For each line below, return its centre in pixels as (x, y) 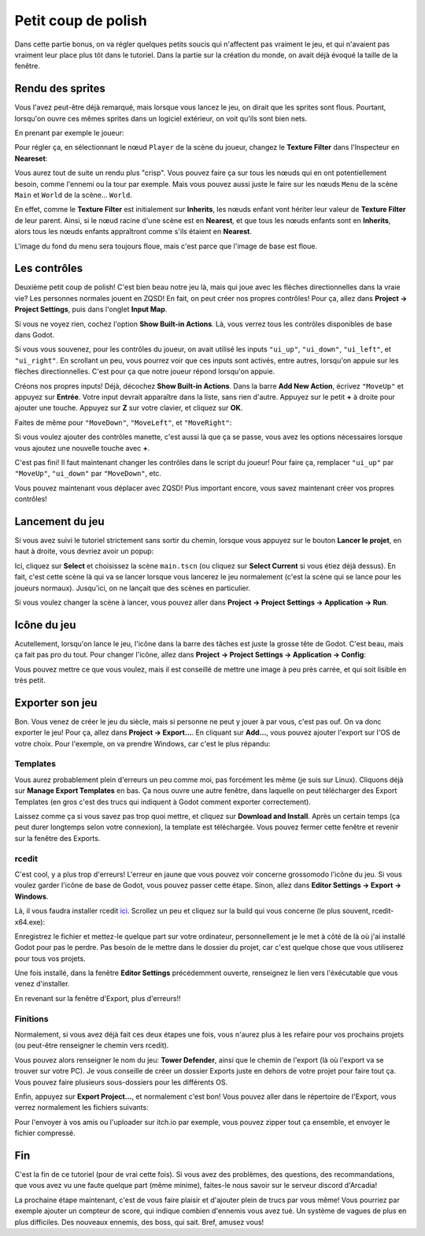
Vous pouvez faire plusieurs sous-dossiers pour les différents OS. (121, 1082)
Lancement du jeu (59, 521)
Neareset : (31, 158)
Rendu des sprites (60, 89)
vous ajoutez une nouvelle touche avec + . (82, 448)
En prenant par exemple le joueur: (70, 133)
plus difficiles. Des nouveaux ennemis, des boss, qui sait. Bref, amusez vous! (139, 1222)
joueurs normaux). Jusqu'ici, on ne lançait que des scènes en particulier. (133, 588)
